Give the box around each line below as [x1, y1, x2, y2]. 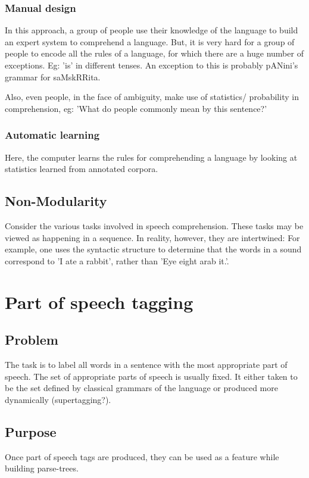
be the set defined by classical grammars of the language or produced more [5, 382, 278, 394]
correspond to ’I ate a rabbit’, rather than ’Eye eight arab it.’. [5, 254, 229, 267]
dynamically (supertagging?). [5, 393, 111, 405]
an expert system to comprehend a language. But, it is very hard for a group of [5, 35, 295, 48]
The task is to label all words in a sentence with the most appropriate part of [5, 358, 288, 370]
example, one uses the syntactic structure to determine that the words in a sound [5, 243, 302, 255]
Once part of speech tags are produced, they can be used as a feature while [5, 450, 279, 463]
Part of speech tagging [5, 289, 193, 314]
